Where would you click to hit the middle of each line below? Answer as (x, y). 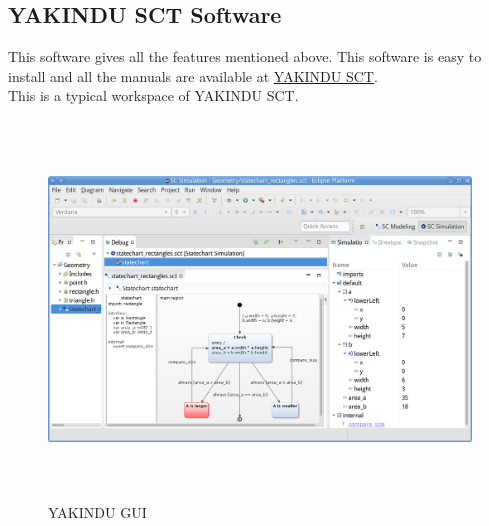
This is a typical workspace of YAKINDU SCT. (153, 95)
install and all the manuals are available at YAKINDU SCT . (193, 75)
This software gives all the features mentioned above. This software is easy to (245, 56)
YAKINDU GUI (97, 511)
